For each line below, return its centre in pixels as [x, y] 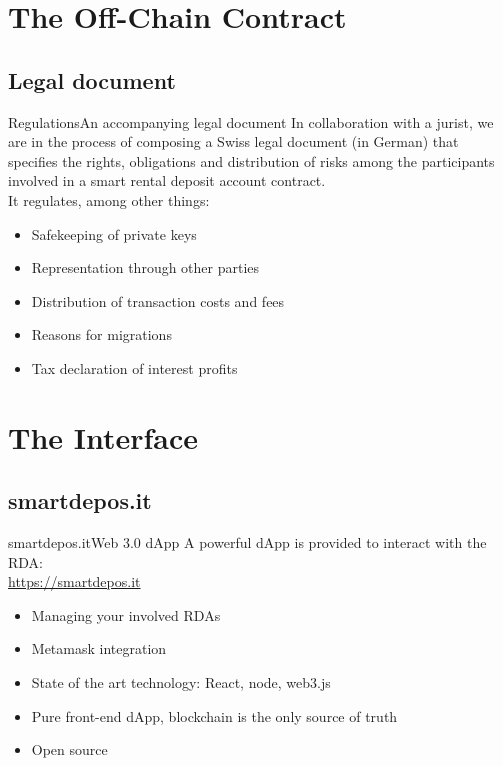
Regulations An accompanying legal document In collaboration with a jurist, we [251, 121]
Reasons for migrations [101, 334]
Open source [69, 749]
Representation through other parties [145, 267]
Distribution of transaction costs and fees [158, 300]
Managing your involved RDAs [126, 614]
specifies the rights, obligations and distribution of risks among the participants [251, 160]
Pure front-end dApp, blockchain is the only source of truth [214, 715]
